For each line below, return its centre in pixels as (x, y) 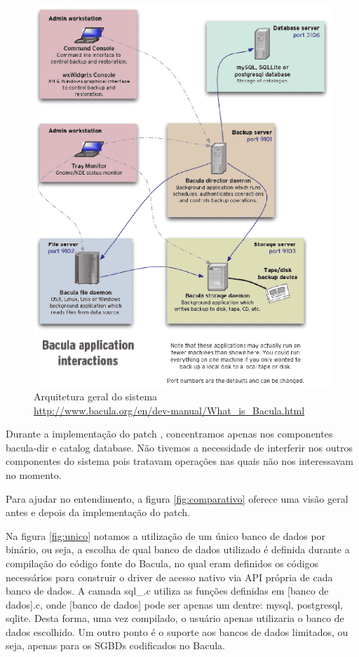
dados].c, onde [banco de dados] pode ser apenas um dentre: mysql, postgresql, (174, 604)
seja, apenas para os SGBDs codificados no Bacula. (115, 645)
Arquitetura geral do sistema (96, 396)
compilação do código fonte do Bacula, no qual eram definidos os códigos (162, 563)
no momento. (34, 474)
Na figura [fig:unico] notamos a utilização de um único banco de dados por (166, 535)
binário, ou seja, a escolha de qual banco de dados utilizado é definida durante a (178, 549)
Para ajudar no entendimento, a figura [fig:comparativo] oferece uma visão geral (177, 498)
